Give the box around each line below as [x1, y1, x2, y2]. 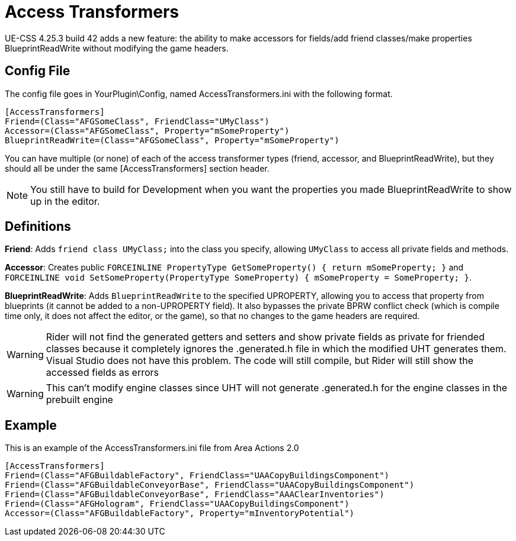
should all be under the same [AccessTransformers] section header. [5, 163, 270, 173]
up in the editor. [30, 195, 100, 207]
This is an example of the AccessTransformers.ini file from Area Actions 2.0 [5, 443, 299, 453]
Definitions [5, 219, 71, 234]
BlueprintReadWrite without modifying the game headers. [5, 43, 229, 53]
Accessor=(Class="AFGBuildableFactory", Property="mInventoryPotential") [5, 508, 355, 519]
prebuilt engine [46, 394, 113, 406]
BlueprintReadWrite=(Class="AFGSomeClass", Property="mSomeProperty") [5, 135, 339, 145]
